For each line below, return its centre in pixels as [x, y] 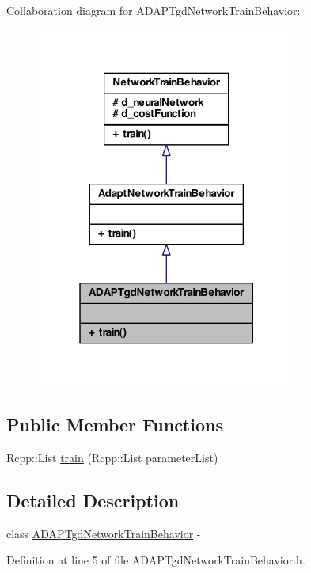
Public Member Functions [115, 425]
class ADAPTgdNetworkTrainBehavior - [104, 533]
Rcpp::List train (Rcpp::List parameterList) [112, 457]
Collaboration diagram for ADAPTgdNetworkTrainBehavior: [154, 10]
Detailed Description [93, 500]
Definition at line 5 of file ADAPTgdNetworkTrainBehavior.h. [156, 560]
